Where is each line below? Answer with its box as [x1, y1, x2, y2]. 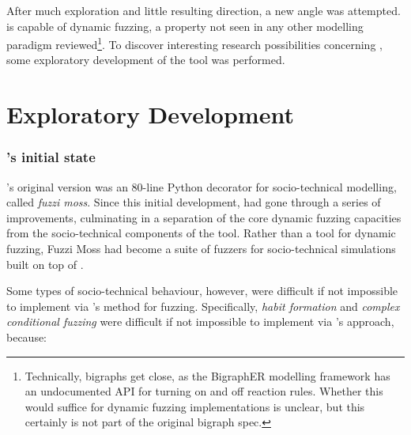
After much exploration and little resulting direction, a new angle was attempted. [6, 2, 401, 18]
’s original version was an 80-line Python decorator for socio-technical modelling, [6, 178, 397, 195]
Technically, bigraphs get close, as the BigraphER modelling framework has [25, 367, 390, 384]
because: [6, 328, 47, 345]
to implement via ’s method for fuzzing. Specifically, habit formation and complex [6, 297, 400, 314]
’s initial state [6, 147, 96, 167]
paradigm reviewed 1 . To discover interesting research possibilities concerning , [6, 34, 383, 52]
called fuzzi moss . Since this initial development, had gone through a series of [6, 194, 381, 210]
